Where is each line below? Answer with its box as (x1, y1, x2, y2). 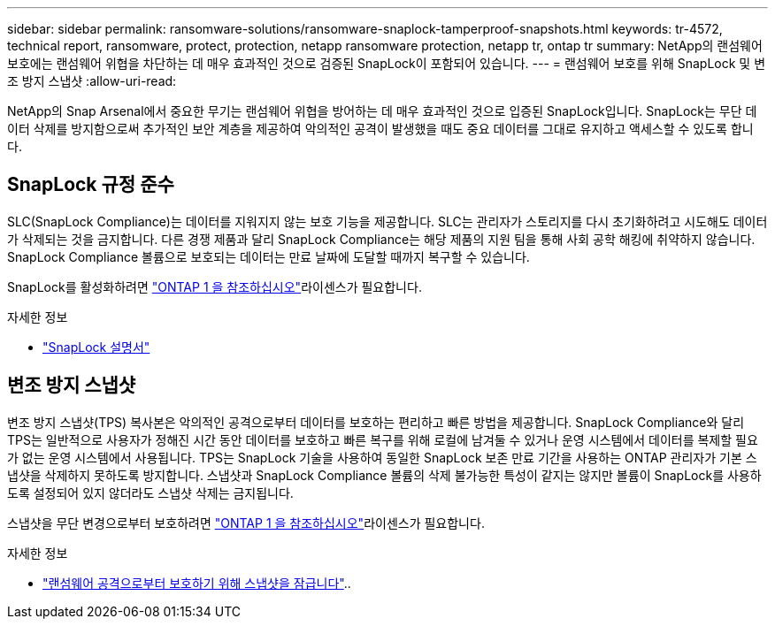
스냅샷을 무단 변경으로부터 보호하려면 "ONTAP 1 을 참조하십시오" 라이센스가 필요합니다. (7, 515, 485, 531)
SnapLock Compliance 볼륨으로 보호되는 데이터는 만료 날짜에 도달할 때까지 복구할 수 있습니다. (7, 248, 530, 264)
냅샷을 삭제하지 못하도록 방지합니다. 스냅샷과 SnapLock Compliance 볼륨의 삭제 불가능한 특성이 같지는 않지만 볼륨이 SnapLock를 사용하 (7, 467, 762, 483)
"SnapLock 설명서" (42, 339, 150, 355)
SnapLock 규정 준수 (7, 173, 174, 196)
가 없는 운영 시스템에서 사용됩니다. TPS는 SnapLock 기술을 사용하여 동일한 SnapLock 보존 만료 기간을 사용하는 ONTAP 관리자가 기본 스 (7, 449, 757, 465)
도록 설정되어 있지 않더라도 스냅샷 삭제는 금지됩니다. (7, 485, 294, 500)
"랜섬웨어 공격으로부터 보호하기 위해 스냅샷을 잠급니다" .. (42, 575, 351, 591)
